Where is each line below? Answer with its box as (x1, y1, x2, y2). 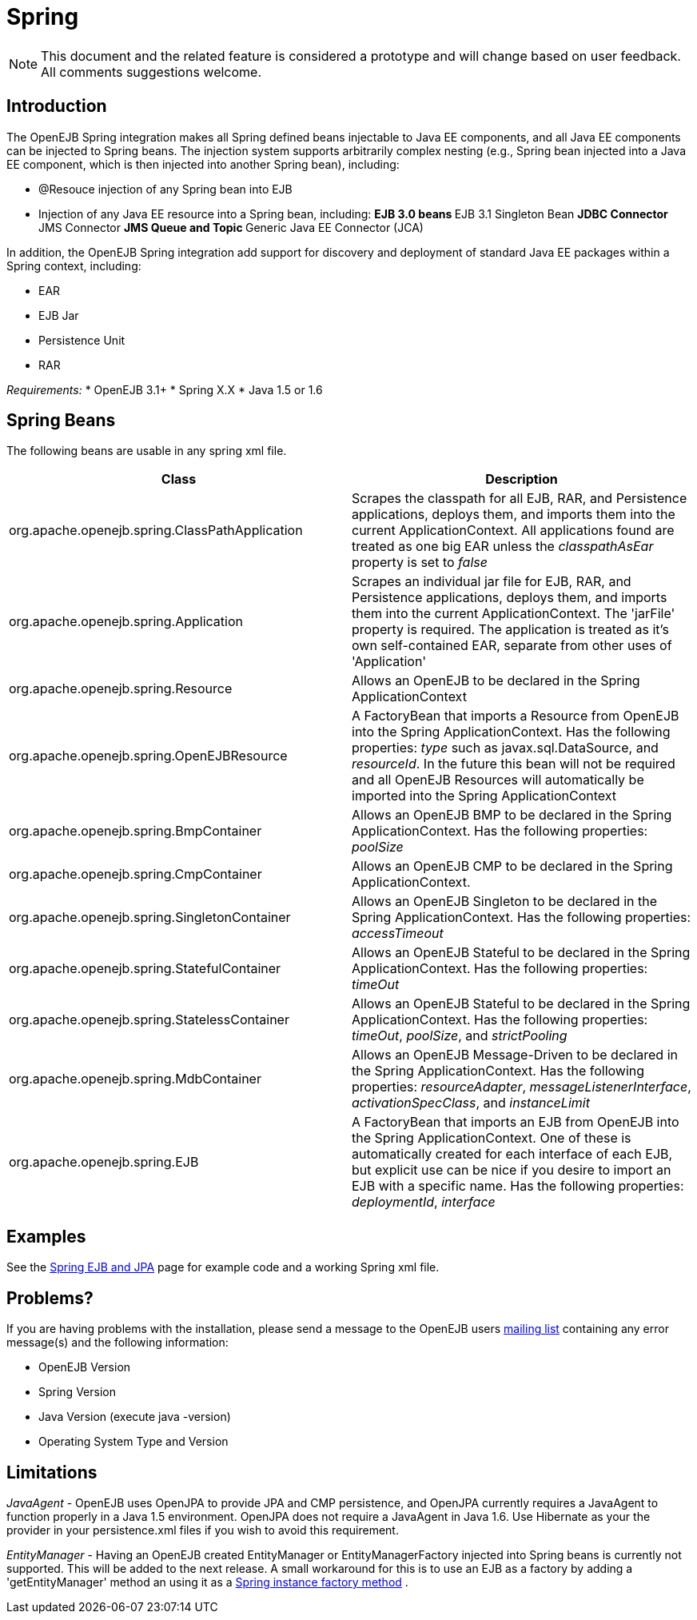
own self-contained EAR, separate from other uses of (352, 637, 672, 654)
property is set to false (352, 554, 488, 571)
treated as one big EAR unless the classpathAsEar (352, 538, 654, 555)
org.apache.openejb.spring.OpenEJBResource (9, 748, 288, 764)
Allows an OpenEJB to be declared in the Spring (352, 672, 640, 689)
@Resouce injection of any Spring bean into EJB (38, 182, 293, 196)
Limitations (6, 1462, 98, 1482)
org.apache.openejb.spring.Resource (9, 680, 233, 697)
